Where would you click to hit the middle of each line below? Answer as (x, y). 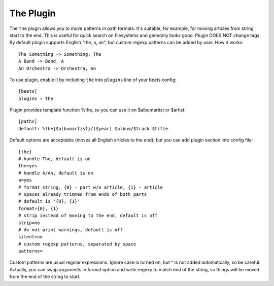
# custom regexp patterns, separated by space (77, 244)
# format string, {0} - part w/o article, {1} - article (91, 187)
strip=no (29, 223)
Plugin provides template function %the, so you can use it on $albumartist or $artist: (98, 110)
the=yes (28, 166)
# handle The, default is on (55, 159)
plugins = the (36, 98)
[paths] (28, 121)
